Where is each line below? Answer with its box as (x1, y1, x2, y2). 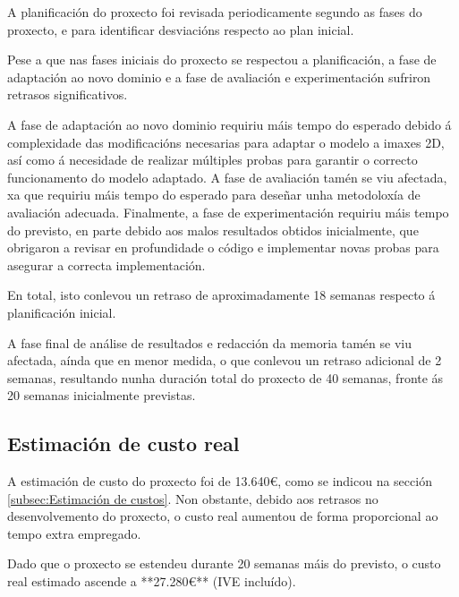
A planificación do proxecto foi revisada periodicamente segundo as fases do (7, 3, 422, 21)
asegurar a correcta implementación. (7, 255, 206, 274)
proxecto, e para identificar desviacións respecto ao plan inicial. (7, 20, 354, 38)
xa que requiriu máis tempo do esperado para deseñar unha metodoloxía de (7, 185, 421, 204)
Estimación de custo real (7, 430, 240, 457)
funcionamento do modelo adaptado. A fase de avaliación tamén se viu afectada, (7, 167, 447, 186)
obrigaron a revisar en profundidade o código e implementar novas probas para (7, 238, 439, 257)
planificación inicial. (7, 303, 116, 321)
